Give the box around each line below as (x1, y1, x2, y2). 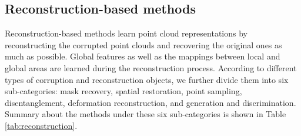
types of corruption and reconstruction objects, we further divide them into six (5, 73, 289, 85)
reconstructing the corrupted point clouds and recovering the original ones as (5, 38, 282, 51)
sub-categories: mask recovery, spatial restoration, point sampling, (5, 85, 242, 97)
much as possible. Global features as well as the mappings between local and (5, 50, 280, 62)
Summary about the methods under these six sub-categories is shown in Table (5, 108, 286, 120)
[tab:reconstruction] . (5, 119, 78, 131)
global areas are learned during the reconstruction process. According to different (5, 61, 297, 74)
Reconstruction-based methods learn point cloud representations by (5, 27, 248, 39)
